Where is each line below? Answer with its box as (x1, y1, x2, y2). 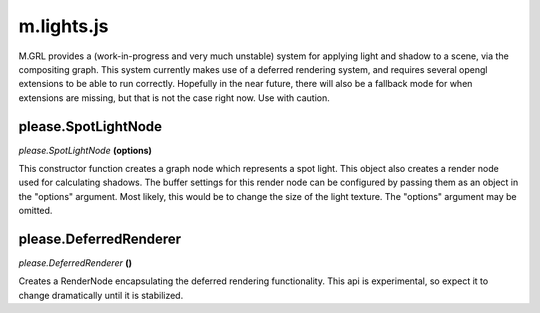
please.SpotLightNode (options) (18, 144, 152, 156)
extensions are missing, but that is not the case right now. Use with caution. (18, 91, 330, 104)
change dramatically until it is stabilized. (18, 289, 184, 301)
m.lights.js (18, 15, 109, 37)
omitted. (18, 205, 53, 217)
